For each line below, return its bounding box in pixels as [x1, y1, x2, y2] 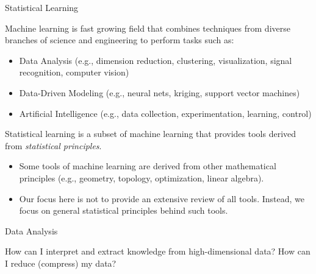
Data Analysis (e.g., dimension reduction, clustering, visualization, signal [19, 54, 292, 66]
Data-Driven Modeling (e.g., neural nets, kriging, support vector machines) [19, 86, 300, 99]
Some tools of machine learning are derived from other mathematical [19, 160, 276, 172]
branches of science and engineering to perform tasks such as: [5, 33, 234, 46]
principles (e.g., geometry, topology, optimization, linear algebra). [19, 171, 264, 184]
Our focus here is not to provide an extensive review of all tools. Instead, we [19, 192, 304, 205]
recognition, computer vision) [19, 66, 129, 79]
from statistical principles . [5, 139, 102, 152]
